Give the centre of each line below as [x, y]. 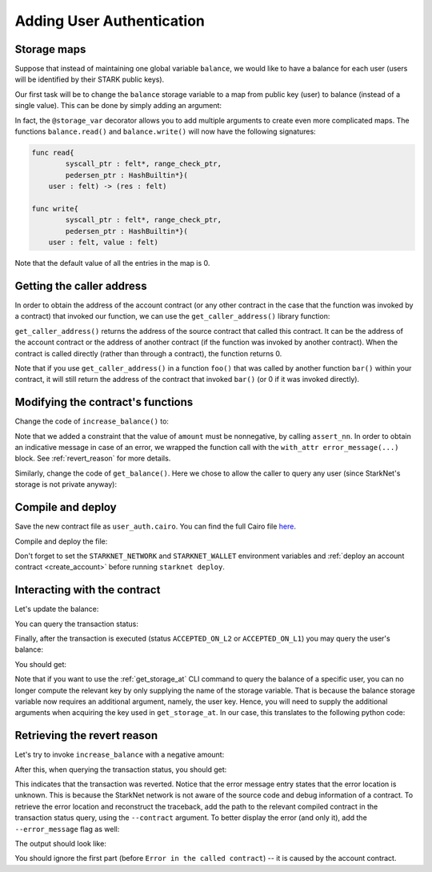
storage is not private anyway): [66, 484]
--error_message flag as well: [67, 829]
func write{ [55, 209]
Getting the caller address [81, 285]
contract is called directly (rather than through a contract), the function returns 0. [148, 353]
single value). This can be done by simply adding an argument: [118, 106]
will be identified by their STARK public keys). [90, 79]
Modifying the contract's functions [104, 402]
